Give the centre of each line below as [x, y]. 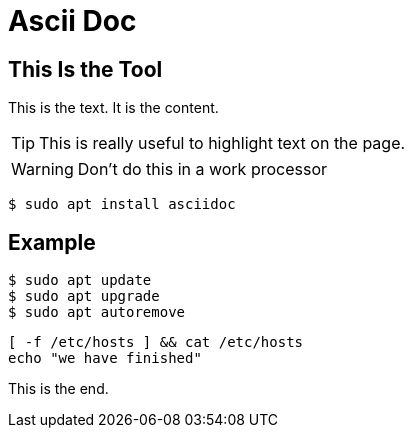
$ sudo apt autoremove [97, 312]
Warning [42, 169]
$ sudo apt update [80, 280]
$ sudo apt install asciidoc [122, 204]
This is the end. [58, 389]
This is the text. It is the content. [113, 108]
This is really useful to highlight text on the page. [222, 143]
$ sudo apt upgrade [84, 296]
